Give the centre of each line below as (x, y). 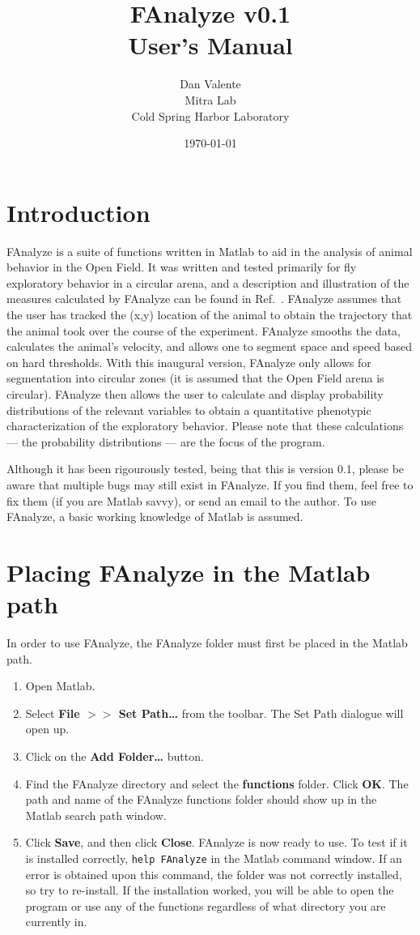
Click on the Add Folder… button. (115, 756)
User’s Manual (210, 45)
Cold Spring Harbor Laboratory (210, 115)
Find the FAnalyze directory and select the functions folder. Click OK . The (217, 783)
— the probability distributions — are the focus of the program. (166, 441)
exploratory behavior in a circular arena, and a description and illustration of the (208, 282)
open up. (47, 729)
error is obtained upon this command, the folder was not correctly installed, (214, 874)
